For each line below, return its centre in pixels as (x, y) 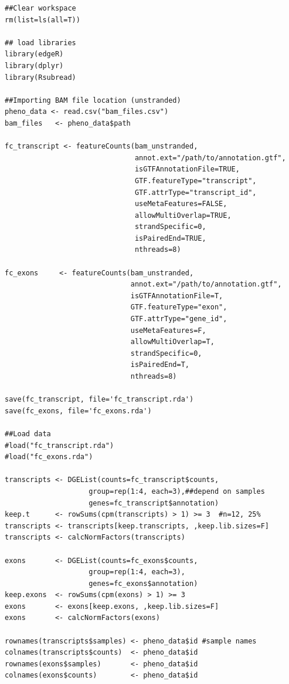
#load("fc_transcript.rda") (59, 445)
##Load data (28, 434)
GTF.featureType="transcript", (195, 181)
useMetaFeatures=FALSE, (181, 204)
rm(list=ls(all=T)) (42, 20)
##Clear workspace (40, 8)
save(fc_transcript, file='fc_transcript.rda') (99, 400)
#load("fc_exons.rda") (49, 457)
